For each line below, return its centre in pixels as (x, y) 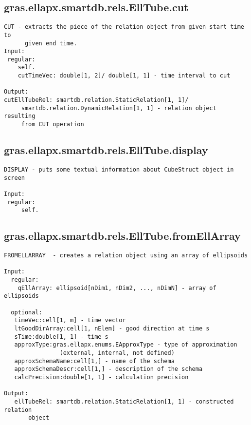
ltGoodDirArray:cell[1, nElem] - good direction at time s (112, 328)
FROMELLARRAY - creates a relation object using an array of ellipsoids (126, 256)
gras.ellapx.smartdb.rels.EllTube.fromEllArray (122, 236)
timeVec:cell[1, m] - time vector (70, 320)
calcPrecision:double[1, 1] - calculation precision (101, 377)
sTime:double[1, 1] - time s (61, 337)
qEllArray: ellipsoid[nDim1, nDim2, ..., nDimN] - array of (117, 288)
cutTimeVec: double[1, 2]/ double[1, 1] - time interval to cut (124, 76)
